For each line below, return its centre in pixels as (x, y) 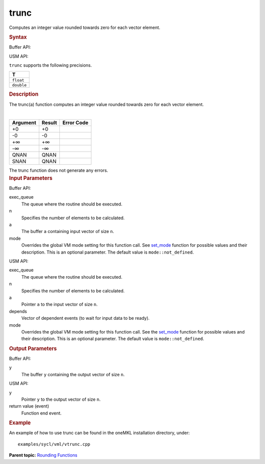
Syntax (18, 37)
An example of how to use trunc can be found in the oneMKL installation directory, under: (99, 433)
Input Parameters (31, 178)
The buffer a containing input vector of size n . (68, 232)
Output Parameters (33, 348)
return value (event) (29, 406)
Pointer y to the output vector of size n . (61, 399)
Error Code (75, 123)
